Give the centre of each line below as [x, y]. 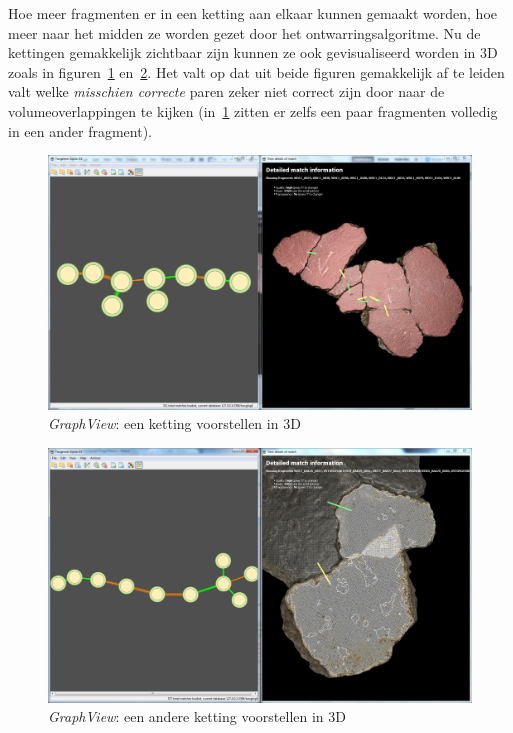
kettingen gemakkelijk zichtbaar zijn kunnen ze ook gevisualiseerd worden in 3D [253, 52]
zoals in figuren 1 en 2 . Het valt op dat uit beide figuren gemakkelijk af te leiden [256, 71]
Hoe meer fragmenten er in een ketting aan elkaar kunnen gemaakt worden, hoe [253, 13]
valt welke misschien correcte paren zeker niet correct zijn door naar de [226, 91]
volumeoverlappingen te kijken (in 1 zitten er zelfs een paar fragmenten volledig [253, 110]
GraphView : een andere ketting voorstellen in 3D [197, 716]
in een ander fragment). [80, 130]
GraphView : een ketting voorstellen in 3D [174, 423]
